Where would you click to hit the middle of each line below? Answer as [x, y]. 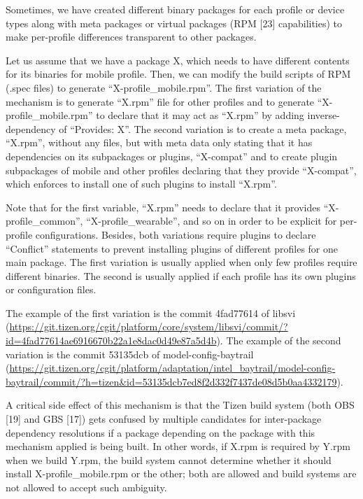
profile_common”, [44, 221]
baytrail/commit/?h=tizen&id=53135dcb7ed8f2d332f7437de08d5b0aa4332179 [171, 381]
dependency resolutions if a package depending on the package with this [161, 432]
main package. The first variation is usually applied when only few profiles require [181, 262]
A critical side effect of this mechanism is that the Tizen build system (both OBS [180, 405]
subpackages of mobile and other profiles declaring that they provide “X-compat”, [181, 170]
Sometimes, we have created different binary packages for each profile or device [175, 9]
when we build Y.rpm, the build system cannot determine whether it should [169, 459]
